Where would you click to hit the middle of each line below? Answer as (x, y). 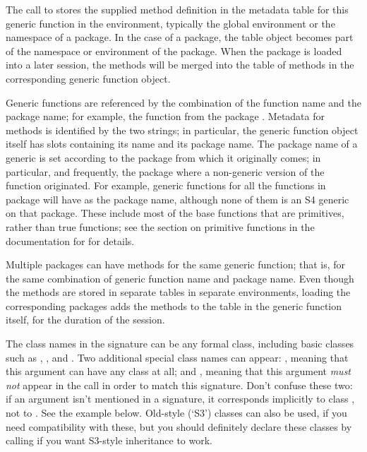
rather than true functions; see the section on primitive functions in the (160, 226)
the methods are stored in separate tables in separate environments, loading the (178, 292)
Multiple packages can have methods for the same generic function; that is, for (176, 264)
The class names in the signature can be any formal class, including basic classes (180, 344)
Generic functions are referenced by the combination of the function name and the (183, 102)
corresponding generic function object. (88, 78)
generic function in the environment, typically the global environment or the (170, 23)
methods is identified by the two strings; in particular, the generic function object (182, 130)
